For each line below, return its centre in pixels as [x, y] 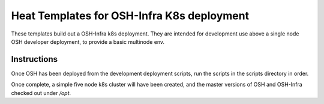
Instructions [34, 59]
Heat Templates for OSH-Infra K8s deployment [130, 16]
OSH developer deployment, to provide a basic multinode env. [88, 41]
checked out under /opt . [41, 93]
